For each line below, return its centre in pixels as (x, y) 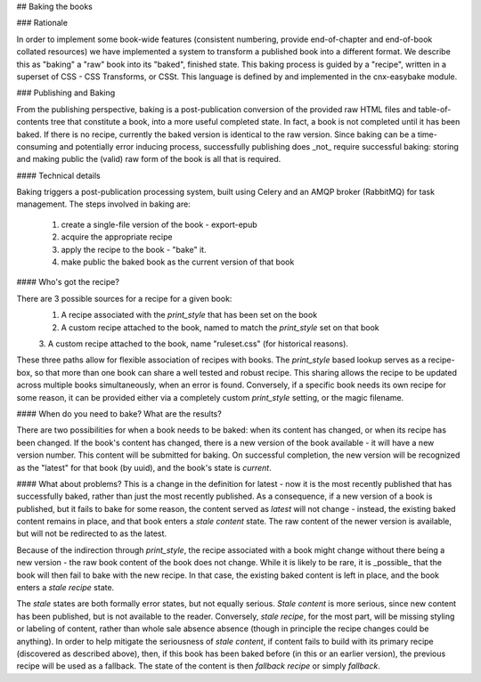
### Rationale (42, 23)
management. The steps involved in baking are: (103, 204)
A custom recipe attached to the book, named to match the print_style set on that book (220, 327)
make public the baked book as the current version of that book (178, 262)
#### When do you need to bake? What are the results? (119, 413)
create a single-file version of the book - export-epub (159, 224)
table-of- (435, 109)
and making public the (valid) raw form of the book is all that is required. (149, 159)
